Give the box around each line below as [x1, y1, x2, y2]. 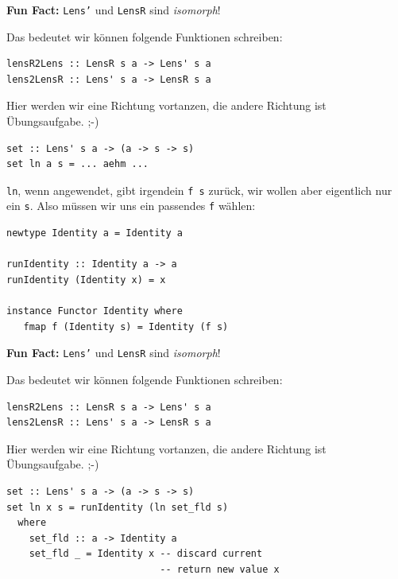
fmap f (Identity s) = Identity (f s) [23, 321, 229, 332]
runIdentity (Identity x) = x [6, 274, 166, 286]
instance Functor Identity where [6, 305, 183, 317]
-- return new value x [160, 563, 280, 575]
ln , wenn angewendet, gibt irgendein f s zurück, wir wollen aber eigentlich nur [6, 181, 392, 198]
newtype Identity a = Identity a [6, 227, 183, 239]
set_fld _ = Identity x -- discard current [29, 548, 263, 560]
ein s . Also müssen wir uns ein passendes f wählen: [6, 197, 256, 214]
